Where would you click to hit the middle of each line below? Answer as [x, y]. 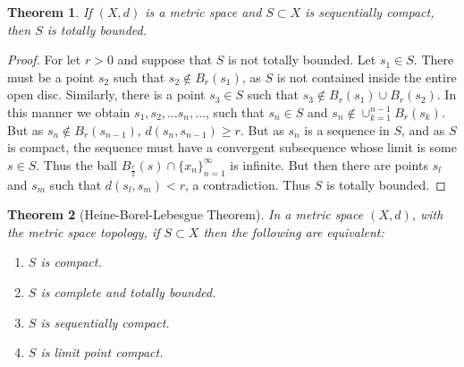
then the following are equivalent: [294, 231]
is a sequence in [347, 129]
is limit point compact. [102, 352]
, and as [423, 129]
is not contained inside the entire [367, 77]
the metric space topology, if [84, 231]
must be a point [51, 77]
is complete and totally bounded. [128, 291]
